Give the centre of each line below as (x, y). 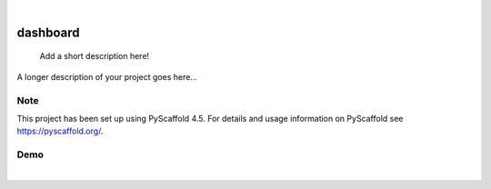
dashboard (49, 32)
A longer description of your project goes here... (107, 76)
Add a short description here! (95, 56)
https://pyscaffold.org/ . (60, 131)
